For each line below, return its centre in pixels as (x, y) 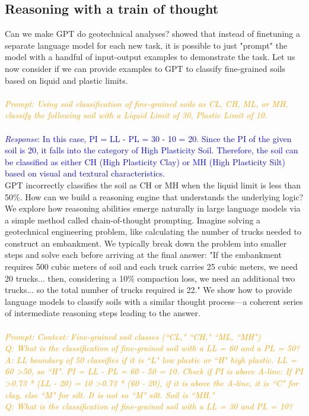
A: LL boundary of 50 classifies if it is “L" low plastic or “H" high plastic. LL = (151, 359)
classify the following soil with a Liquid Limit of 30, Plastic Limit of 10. (136, 115)
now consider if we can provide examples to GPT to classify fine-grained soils (145, 68)
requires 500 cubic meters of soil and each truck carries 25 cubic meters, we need (151, 267)
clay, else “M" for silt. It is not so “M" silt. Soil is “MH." (110, 394)
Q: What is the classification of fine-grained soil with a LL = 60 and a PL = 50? (152, 348)
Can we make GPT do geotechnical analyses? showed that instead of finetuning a (152, 34)
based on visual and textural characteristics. (85, 173)
